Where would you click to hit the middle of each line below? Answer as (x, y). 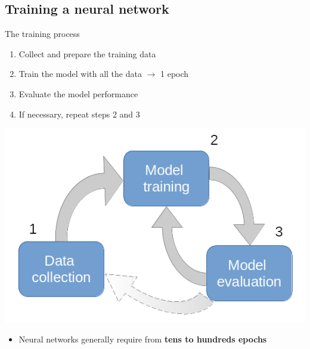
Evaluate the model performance (78, 93)
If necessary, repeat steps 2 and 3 (79, 114)
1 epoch (175, 74)
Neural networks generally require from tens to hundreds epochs (143, 339)
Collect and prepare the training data (87, 53)
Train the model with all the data (80, 74)
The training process (42, 34)
